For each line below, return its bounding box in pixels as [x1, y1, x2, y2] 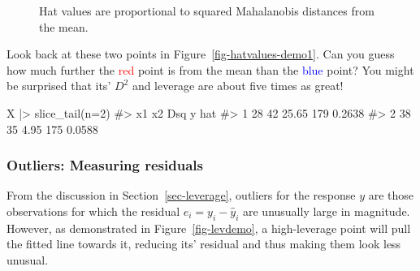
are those [368, 187, 414, 204]
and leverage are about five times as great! [132, 77, 344, 94]
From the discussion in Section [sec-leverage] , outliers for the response [6, 187, 356, 204]
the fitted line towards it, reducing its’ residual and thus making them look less [6, 235, 401, 252]
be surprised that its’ [6, 77, 111, 94]
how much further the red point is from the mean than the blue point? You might [6, 61, 414, 78]
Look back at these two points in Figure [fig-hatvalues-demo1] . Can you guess [6, 45, 395, 62]
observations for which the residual [6, 202, 180, 219]
